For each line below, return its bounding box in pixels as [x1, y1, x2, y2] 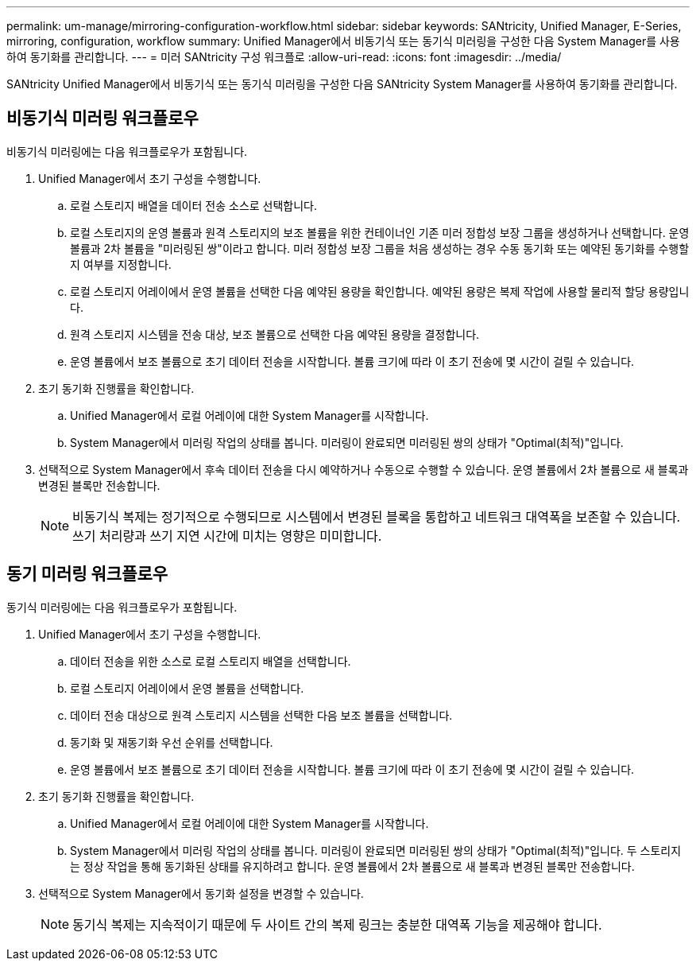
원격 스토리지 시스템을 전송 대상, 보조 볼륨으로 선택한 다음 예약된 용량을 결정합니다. [70, 327, 480, 341]
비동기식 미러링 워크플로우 [6, 108, 199, 129]
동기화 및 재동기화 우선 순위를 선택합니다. [70, 735, 273, 749]
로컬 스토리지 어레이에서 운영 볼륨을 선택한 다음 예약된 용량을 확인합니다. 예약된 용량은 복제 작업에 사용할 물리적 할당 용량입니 [70, 284, 690, 298]
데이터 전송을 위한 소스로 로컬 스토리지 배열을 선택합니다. [70, 654, 351, 668]
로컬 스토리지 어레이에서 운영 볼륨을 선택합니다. [70, 681, 304, 695]
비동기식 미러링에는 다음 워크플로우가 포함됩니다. [6, 144, 248, 158]
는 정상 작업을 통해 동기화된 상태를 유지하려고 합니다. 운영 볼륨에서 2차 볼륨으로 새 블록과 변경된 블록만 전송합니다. [70, 859, 635, 873]
